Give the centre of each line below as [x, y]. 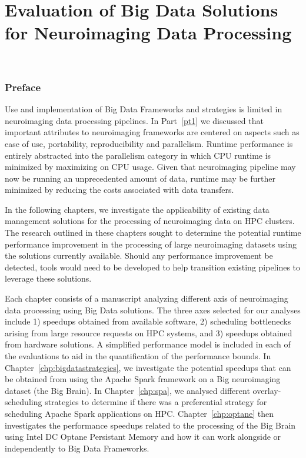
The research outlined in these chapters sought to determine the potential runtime [153, 233]
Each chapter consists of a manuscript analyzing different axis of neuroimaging [147, 298]
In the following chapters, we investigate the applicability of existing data [137, 209]
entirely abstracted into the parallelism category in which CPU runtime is [138, 155]
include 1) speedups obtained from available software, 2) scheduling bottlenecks [148, 321]
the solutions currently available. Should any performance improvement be [139, 255]
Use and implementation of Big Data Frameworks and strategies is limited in [144, 109]
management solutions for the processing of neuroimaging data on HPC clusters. [150, 221]
